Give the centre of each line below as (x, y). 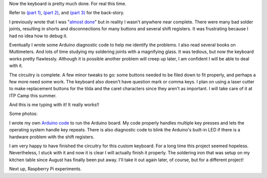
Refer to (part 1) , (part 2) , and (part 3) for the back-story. (67, 13)
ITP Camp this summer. (33, 95)
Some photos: (23, 114)
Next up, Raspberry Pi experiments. (45, 169)
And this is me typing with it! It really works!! (54, 105)
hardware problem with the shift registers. (52, 137)
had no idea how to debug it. (38, 36)
